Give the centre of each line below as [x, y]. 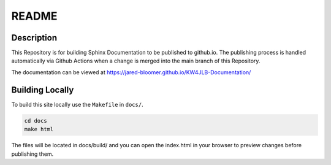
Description [34, 38]
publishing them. [32, 154]
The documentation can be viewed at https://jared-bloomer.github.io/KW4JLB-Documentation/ [131, 72]
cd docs [36, 121]
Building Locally [43, 90]
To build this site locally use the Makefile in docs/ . [77, 104]
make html [39, 129]
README [34, 16]
